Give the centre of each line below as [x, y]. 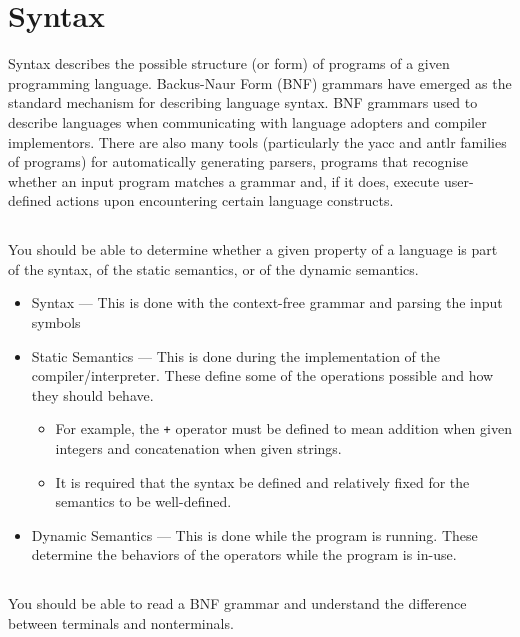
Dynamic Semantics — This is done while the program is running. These [254, 534]
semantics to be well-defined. [143, 501]
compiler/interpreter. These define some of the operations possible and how [262, 375]
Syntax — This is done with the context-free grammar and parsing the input [267, 302]
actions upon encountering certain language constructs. [225, 200]
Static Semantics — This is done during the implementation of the [236, 355]
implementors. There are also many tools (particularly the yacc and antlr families [257, 141]
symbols [56, 322]
